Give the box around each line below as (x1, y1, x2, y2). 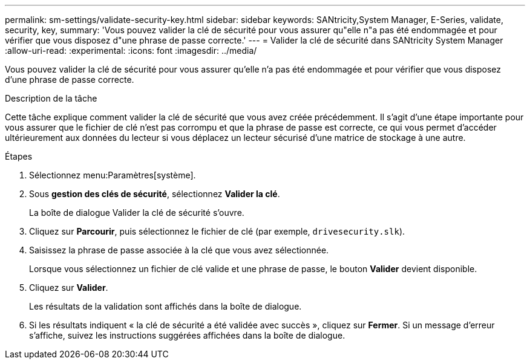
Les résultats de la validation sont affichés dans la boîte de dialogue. (29, 301, 302, 311)
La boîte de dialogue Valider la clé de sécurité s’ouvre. (29, 207, 244, 218)
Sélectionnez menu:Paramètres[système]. (29, 170, 196, 180)
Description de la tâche (5, 93, 97, 103)
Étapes (5, 151, 33, 161)
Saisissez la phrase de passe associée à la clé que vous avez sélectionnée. (29, 245, 329, 255)
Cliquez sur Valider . (29, 282, 108, 293)
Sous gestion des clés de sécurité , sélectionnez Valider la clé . (29, 189, 280, 199)
